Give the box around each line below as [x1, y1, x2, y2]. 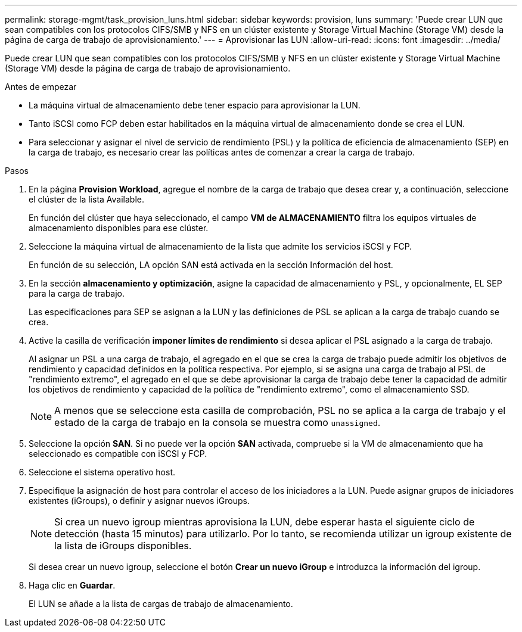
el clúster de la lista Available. [29, 194, 145, 204]
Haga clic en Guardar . [29, 580, 116, 590]
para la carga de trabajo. [29, 288, 125, 298]
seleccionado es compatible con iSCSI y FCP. [29, 449, 207, 459]
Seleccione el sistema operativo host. [29, 467, 176, 477]
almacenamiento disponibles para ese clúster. [29, 223, 209, 233]
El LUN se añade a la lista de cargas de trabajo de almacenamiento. [29, 599, 293, 609]
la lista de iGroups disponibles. [54, 540, 192, 552]
